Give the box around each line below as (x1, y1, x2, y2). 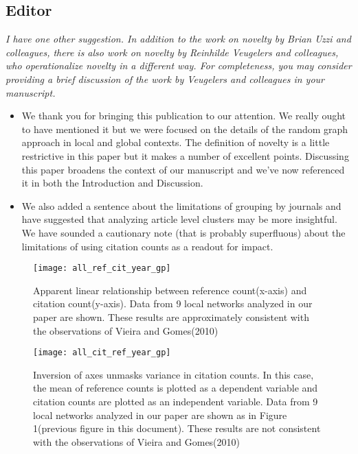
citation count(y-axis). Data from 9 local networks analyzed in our (33, 296, 313, 311)
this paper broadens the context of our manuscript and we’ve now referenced (21, 162, 345, 176)
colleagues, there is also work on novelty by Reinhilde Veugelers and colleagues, (5, 45, 339, 59)
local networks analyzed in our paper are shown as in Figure (33, 407, 287, 422)
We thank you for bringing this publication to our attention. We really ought (21, 108, 346, 123)
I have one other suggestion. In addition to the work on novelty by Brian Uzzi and (5, 32, 351, 46)
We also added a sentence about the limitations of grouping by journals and (21, 198, 342, 213)
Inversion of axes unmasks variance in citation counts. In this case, (33, 367, 314, 381)
